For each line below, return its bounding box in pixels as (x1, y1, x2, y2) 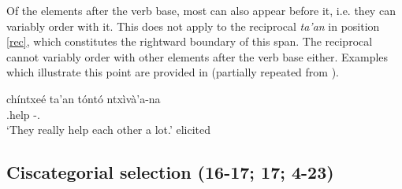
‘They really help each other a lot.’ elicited (6, 121, 211, 138)
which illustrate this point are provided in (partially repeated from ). (6, 64, 340, 80)
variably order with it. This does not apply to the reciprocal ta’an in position (6, 17, 380, 34)
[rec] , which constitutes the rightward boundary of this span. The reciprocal (6, 33, 373, 50)
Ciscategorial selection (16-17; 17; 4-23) (6, 160, 334, 184)
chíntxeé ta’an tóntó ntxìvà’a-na (6, 90, 161, 106)
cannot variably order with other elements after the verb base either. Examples (6, 48, 389, 65)
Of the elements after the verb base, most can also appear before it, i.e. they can (6, 2, 396, 18)
